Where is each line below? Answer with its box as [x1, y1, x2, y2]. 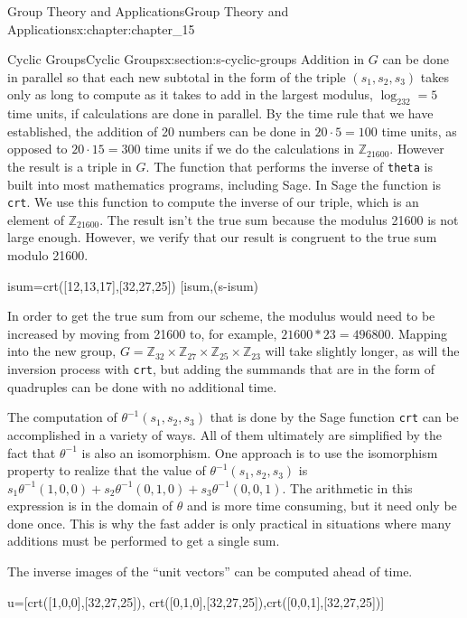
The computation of [7, 407, 117, 426]
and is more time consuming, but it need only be [186, 496, 457, 515]
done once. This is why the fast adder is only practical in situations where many [7, 513, 452, 532]
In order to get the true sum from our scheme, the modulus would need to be [7, 306, 435, 325]
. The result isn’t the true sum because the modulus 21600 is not [99, 210, 459, 229]
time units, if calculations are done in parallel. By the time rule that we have [7, 104, 434, 123]
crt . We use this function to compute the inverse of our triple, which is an [7, 192, 419, 211]
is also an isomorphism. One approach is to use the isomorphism [81, 443, 438, 462]
